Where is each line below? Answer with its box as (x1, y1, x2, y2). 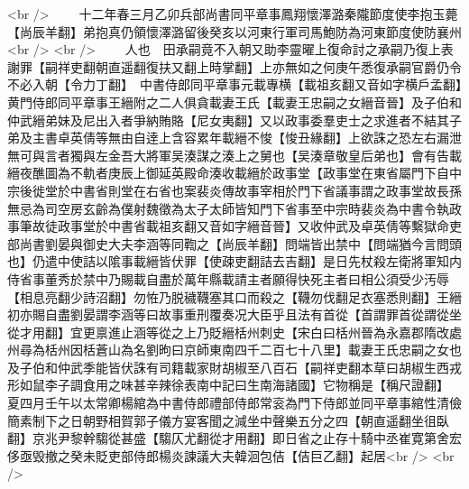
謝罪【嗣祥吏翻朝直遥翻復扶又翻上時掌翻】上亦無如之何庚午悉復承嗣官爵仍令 (7, 57, 462, 76)
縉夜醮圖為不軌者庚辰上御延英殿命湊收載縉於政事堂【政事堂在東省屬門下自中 (7, 163, 462, 182)
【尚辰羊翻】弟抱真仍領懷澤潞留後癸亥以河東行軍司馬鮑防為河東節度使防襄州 (7, 22, 462, 41)
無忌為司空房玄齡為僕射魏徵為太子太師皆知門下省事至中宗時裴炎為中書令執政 (7, 198, 462, 217)
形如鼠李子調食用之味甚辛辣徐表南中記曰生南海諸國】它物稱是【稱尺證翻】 (7, 375, 443, 394)
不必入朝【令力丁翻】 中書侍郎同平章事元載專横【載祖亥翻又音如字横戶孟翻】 (7, 75, 462, 94)
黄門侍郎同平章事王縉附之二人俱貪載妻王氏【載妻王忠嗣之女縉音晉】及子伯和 (7, 92, 462, 111)
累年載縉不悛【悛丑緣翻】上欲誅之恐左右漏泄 (196, 128, 462, 147)
